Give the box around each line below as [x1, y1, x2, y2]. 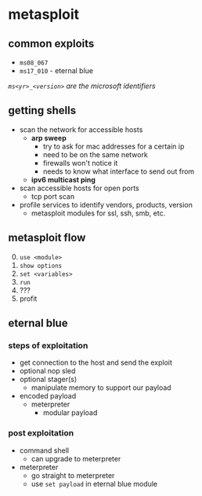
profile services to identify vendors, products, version [19, 200, 193, 209]
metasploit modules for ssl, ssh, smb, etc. [31, 208, 166, 218]
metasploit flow [8, 231, 86, 244]
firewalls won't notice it [42, 158, 118, 167]
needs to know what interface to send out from [42, 167, 195, 176]
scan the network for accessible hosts [19, 124, 143, 134]
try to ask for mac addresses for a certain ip [42, 141, 185, 151]
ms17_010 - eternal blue [19, 66, 94, 75]
